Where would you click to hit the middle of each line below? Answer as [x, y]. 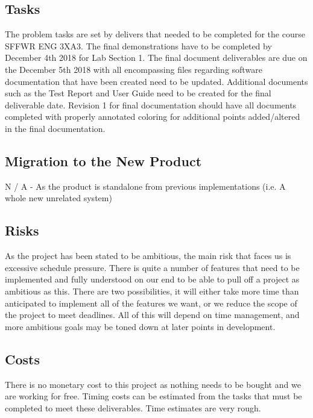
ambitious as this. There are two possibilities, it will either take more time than [152, 291]
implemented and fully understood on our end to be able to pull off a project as [152, 279]
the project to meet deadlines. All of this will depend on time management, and [152, 315]
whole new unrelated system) [58, 198]
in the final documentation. [55, 128]
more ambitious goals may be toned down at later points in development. [140, 326]
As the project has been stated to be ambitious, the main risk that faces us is [148, 256]
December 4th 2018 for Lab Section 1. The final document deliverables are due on [156, 58]
